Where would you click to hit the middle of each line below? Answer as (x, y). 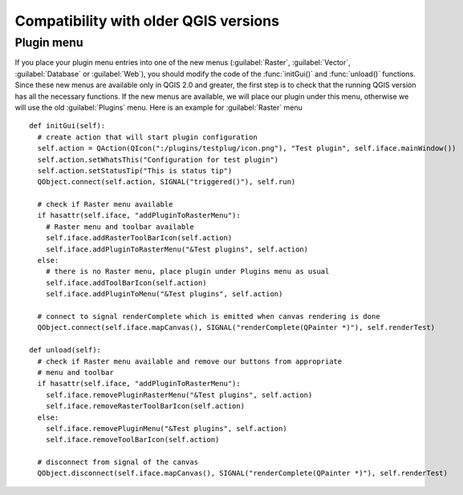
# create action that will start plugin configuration (148, 137)
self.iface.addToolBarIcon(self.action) (126, 283)
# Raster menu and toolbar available (120, 227)
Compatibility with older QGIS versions (147, 21)
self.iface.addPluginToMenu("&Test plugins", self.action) (164, 294)
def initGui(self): (67, 126)
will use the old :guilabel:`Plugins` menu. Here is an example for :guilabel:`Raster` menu (158, 107)
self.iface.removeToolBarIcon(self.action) (132, 440)
